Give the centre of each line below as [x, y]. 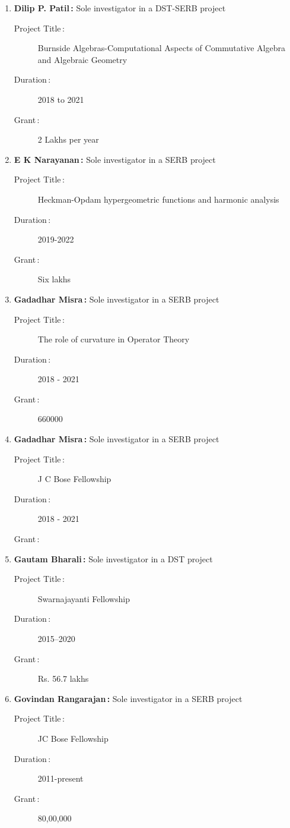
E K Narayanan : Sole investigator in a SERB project [115, 159]
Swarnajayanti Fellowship [84, 598]
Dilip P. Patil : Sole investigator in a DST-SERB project [120, 8]
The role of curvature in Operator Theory [114, 339]
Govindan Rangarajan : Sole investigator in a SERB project [128, 698]
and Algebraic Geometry [82, 59]
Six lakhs [54, 279]
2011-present [60, 778]
